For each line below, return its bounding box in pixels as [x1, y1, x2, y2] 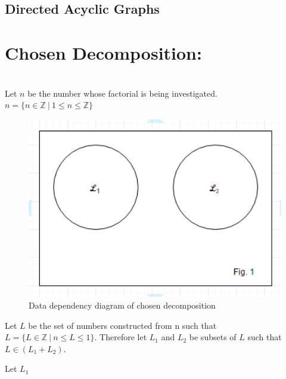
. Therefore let [94, 331, 147, 343]
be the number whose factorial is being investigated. [27, 87, 217, 99]
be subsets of [189, 331, 237, 343]
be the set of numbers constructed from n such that [28, 319, 217, 331]
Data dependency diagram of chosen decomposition [29, 298, 216, 311]
